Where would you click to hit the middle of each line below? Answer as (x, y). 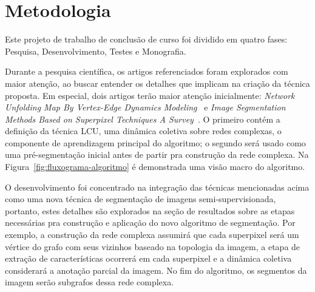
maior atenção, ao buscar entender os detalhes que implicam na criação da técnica (157, 83)
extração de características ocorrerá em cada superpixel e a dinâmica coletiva (148, 258)
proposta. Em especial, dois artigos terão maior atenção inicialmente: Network (150, 95)
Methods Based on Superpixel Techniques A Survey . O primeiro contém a (143, 119)
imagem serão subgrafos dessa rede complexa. (90, 282)
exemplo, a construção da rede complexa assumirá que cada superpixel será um (152, 235)
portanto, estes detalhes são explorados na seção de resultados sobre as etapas (150, 210)
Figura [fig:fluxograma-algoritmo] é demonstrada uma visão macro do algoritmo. (155, 167)
